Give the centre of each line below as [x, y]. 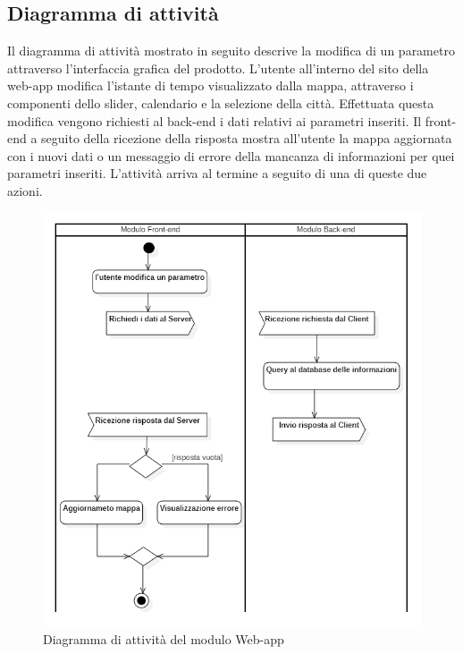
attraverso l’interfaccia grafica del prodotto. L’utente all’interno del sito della [218, 68]
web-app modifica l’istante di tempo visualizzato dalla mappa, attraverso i [210, 85]
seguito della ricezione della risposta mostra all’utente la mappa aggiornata [247, 138]
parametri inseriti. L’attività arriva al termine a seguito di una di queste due [217, 173]
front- [441, 120]
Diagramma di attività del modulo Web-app [164, 638]
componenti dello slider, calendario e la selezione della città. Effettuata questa [221, 102]
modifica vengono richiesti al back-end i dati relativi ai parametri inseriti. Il [215, 120]
